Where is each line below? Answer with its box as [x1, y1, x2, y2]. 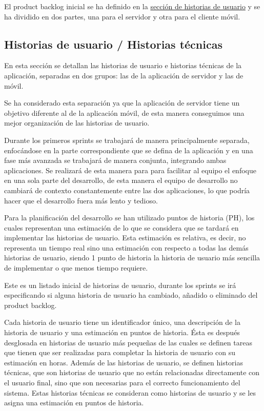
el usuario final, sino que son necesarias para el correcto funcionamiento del [4, 377, 240, 388]
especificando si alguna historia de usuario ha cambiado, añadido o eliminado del [4, 290, 258, 300]
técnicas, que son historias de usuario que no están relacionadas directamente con [4, 367, 260, 378]
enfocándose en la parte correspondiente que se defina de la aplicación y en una [4, 145, 253, 155]
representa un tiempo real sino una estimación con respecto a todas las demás [4, 242, 249, 253]
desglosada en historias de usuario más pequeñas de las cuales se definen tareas [4, 337, 252, 347]
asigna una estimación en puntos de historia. [4, 397, 144, 408]
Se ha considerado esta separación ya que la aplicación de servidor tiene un [4, 97, 240, 108]
